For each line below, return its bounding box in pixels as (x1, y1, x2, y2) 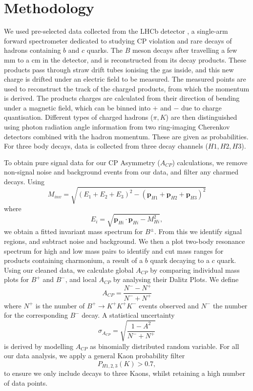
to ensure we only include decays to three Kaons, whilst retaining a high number (4, 368, 245, 378)
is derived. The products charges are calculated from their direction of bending (4, 93, 240, 103)
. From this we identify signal (154, 226, 242, 237)
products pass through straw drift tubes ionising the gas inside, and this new (4, 64, 234, 74)
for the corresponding (4, 310, 68, 320)
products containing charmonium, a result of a (4, 255, 143, 265)
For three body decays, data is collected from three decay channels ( (4, 141, 208, 151)
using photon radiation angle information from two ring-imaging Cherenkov (4, 122, 230, 132)
